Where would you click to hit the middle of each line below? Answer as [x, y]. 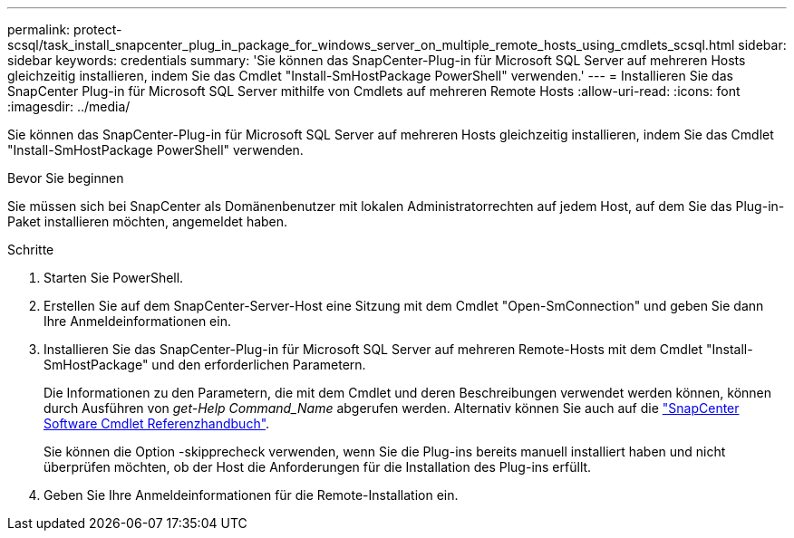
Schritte [31, 250]
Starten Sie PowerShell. [114, 278]
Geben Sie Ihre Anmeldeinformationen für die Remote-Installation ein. [251, 495]
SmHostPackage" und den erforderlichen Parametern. [205, 365]
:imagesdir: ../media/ [69, 106]
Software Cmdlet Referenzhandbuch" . [157, 423]
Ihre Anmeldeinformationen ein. [137, 321]
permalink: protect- [65, 29]
